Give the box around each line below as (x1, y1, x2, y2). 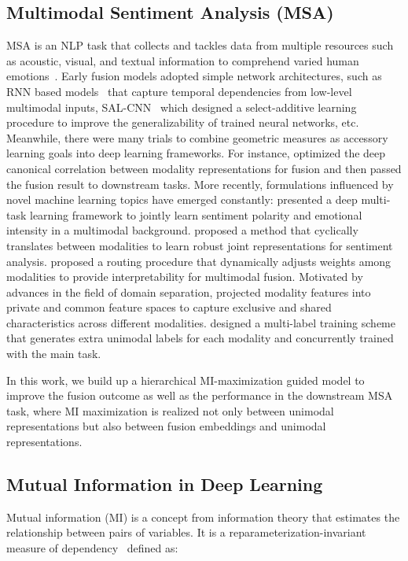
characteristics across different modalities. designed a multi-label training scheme (6, 314, 395, 330)
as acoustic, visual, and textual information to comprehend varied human (6, 52, 359, 68)
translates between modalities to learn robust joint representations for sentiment (6, 237, 393, 253)
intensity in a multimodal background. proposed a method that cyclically (6, 222, 358, 238)
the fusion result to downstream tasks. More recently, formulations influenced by (6, 175, 394, 192)
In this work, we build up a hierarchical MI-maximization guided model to (6, 371, 365, 388)
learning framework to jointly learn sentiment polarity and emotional (30, 206, 362, 223)
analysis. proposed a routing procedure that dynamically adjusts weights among (6, 253, 391, 269)
